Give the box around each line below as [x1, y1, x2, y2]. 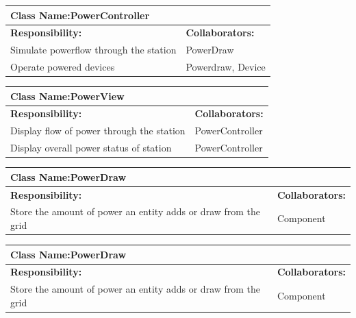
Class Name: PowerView [10, 88, 125, 103]
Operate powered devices [10, 60, 115, 74]
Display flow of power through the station [10, 123, 186, 138]
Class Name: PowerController [10, 8, 150, 22]
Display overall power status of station [10, 140, 172, 155]
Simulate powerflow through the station [10, 42, 177, 57]
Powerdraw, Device [186, 60, 266, 74]
